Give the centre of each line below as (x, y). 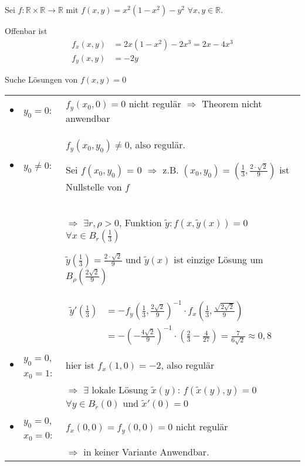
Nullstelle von (94, 186)
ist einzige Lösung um (218, 259)
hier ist (80, 365)
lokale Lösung (120, 389)
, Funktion (140, 222)
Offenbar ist (26, 30)
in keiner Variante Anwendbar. (146, 451)
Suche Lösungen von (41, 79)
